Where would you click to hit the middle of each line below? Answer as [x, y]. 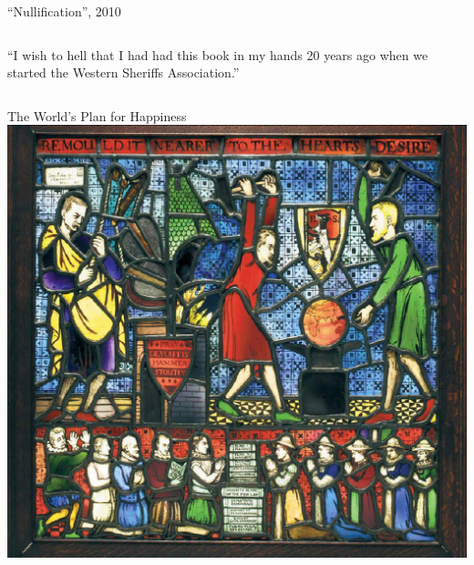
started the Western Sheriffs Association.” [124, 72]
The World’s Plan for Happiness [97, 115]
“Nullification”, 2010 [64, 11]
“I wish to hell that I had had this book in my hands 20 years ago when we [218, 54]
